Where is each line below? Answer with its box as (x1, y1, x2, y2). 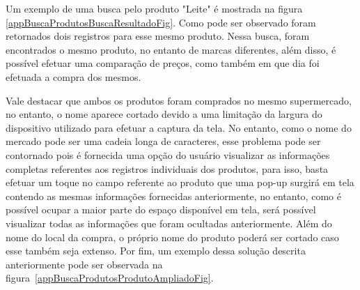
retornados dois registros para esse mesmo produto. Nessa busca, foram (6, 29, 310, 43)
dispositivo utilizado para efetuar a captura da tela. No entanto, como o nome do (6, 120, 352, 135)
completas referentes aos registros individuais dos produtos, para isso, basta (6, 161, 329, 176)
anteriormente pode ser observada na (6, 257, 163, 271)
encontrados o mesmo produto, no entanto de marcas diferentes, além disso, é (6, 42, 336, 56)
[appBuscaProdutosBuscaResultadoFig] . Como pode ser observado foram (6, 15, 316, 29)
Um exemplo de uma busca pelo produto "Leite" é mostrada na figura (6, 1, 303, 15)
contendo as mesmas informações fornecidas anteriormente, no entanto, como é (6, 188, 341, 203)
